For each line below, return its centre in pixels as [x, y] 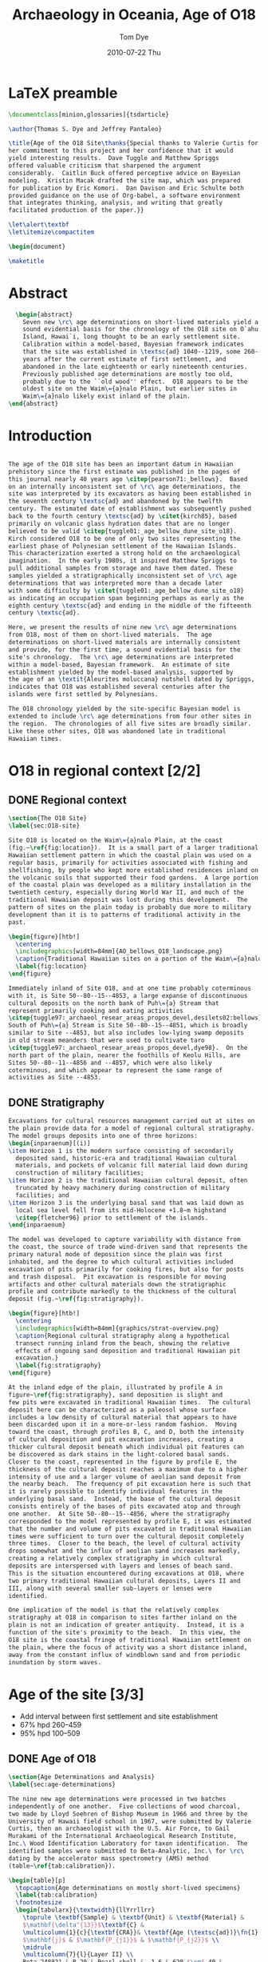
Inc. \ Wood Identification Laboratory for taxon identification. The [128, 1844]
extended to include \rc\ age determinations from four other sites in [130, 716]
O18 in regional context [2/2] [104, 771]
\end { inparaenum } [37, 1225]
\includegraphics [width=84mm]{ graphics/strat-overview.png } [117, 1328]
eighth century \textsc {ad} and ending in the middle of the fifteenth [130, 606]
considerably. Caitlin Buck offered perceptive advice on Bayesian [124, 173]
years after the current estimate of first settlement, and [124, 359]
